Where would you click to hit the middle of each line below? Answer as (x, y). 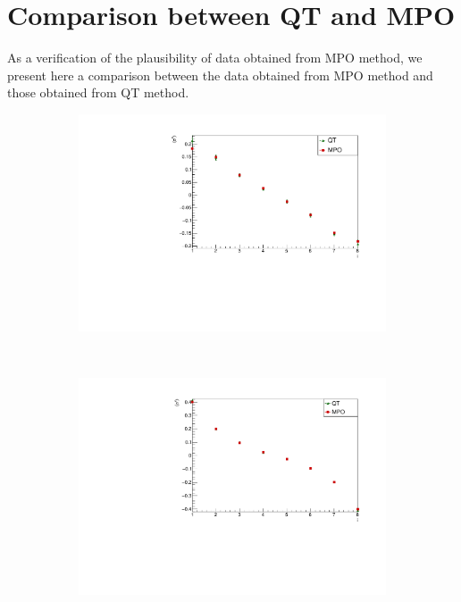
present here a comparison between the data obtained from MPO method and (220, 75)
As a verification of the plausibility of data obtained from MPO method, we (215, 58)
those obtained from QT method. (98, 92)
